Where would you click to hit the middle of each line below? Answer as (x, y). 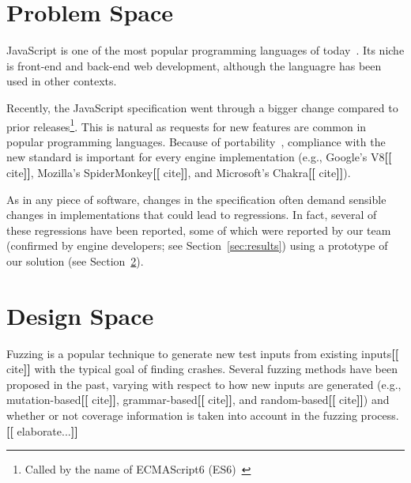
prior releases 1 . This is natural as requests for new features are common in (187, 125)
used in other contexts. (62, 81)
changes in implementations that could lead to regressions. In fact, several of (192, 215)
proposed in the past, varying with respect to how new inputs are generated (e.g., (204, 384)
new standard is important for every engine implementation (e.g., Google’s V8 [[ (199, 157)
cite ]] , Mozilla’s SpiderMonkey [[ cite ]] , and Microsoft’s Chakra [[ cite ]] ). (179, 172)
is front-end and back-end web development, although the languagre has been (194, 65)
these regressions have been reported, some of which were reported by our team (199, 230)
